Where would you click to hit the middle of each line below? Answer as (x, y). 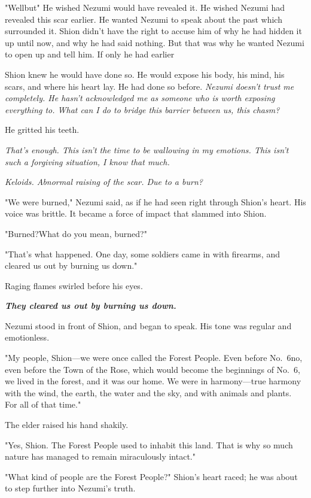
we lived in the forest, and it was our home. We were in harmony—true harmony (153, 381)
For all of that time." (43, 404)
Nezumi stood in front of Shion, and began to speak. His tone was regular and (148, 325)
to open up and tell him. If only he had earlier (90, 54)
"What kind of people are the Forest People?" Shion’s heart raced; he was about (151, 476)
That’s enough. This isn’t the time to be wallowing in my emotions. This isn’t (147, 149)
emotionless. (27, 337)
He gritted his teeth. (42, 130)
